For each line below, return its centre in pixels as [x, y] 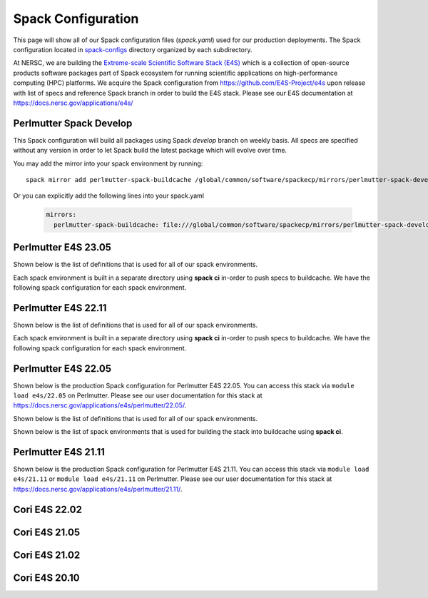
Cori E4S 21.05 [47, 532]
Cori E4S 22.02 [47, 509]
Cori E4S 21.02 [47, 555]
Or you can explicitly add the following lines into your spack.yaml [109, 196]
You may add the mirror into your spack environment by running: [108, 163]
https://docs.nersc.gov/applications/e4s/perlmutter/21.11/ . [98, 489]
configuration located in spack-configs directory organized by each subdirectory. [133, 49]
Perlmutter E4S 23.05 [62, 247]
